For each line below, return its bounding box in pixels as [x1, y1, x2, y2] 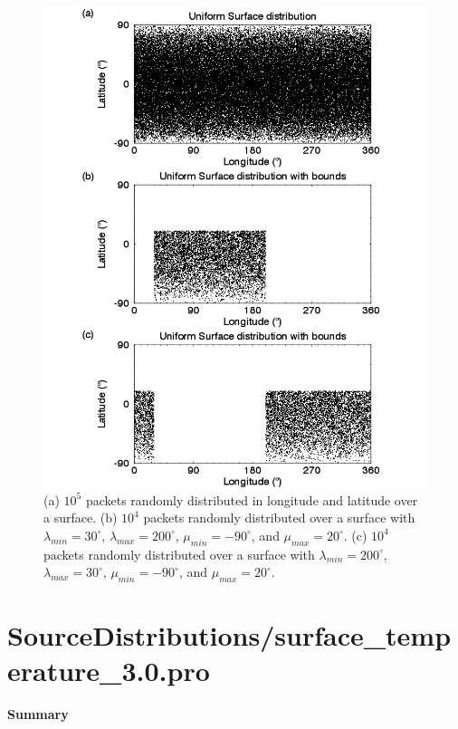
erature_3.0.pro [7, 652, 210, 689]
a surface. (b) [43, 508, 118, 527]
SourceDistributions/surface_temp [7, 617, 452, 654]
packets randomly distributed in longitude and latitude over [85, 490, 418, 509]
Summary [7, 705, 69, 724]
